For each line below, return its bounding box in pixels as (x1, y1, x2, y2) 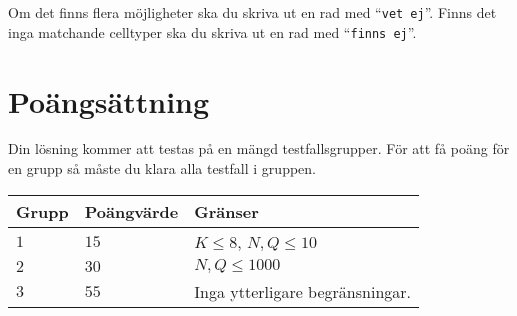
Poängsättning (8, 80, 210, 121)
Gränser (194, 199, 259, 223)
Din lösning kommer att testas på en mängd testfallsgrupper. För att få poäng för (8, 138, 510, 159)
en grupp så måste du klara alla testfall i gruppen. (8, 158, 316, 179)
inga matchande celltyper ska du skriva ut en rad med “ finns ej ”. (8, 21, 417, 42)
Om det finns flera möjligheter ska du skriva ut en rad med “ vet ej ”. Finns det (8, 2, 497, 22)
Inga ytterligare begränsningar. (194, 279, 412, 303)
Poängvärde (84, 199, 179, 223)
